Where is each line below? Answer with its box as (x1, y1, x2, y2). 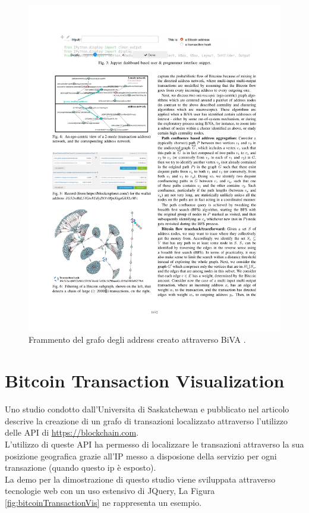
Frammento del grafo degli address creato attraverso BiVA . (29, 333, 246, 346)
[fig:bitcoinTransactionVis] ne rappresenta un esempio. (5, 496, 202, 508)
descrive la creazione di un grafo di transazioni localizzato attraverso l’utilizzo (5, 414, 288, 427)
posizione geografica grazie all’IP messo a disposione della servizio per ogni (5, 449, 277, 462)
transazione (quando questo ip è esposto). (5, 461, 156, 474)
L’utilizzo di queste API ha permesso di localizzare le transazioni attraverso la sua (5, 437, 304, 450)
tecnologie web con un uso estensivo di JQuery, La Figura (5, 484, 215, 497)
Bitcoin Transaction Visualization (5, 368, 285, 393)
